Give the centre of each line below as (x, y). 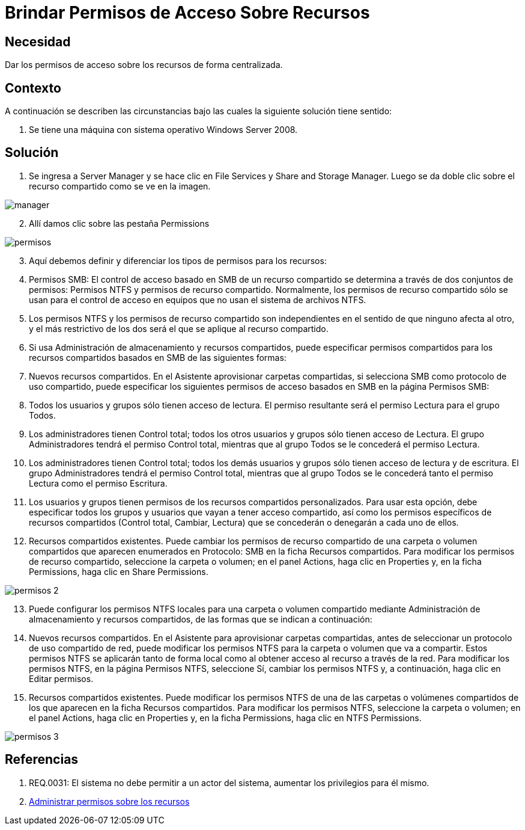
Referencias (42, 760)
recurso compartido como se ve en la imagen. (120, 186)
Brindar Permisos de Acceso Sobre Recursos (187, 13)
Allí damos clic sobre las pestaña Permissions (119, 223)
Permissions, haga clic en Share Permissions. (119, 571)
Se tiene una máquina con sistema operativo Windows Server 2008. (163, 130)
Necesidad (38, 41)
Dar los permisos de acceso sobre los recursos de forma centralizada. (144, 65)
